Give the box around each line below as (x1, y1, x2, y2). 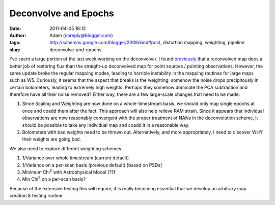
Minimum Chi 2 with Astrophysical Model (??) (22, 168, 116, 175)
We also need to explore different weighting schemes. (9, 145, 123, 152)
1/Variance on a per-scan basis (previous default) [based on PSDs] (22, 162, 162, 168)
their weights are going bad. (22, 136, 81, 142)
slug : (9, 46, 20, 53)
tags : (9, 40, 21, 46)
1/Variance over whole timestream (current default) (22, 155, 129, 161)
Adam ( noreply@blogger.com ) (49, 32, 113, 38)
